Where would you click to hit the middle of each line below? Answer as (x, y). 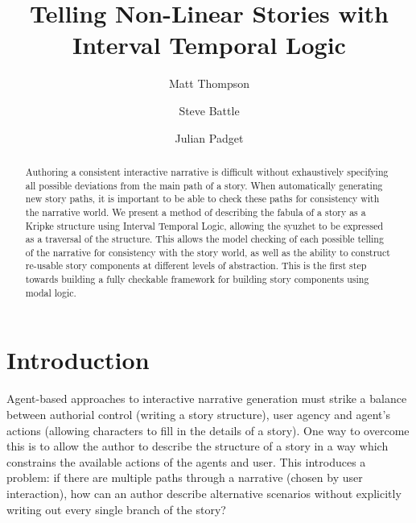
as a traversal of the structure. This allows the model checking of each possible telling (204, 239)
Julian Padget (209, 137)
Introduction (78, 360)
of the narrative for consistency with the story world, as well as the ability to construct (208, 252)
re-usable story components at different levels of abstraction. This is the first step (196, 266)
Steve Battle (209, 110)
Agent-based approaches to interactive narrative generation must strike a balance (207, 398)
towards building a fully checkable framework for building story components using (197, 279)
